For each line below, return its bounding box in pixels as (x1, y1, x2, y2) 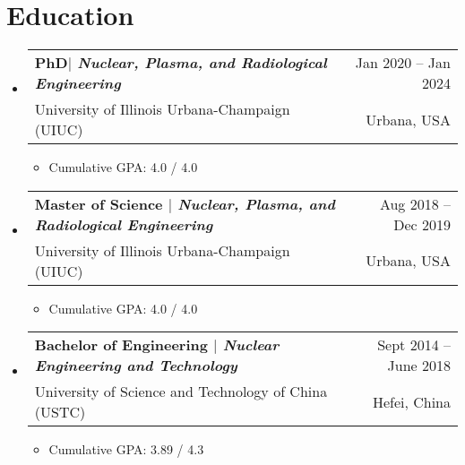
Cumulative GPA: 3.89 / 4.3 (48, 440, 204, 459)
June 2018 (387, 355, 451, 376)
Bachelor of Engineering (34, 334, 208, 356)
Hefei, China (372, 391, 451, 412)
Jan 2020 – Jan (355, 52, 451, 73)
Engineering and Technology (34, 355, 237, 376)
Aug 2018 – (379, 193, 451, 214)
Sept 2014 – (377, 334, 451, 356)
